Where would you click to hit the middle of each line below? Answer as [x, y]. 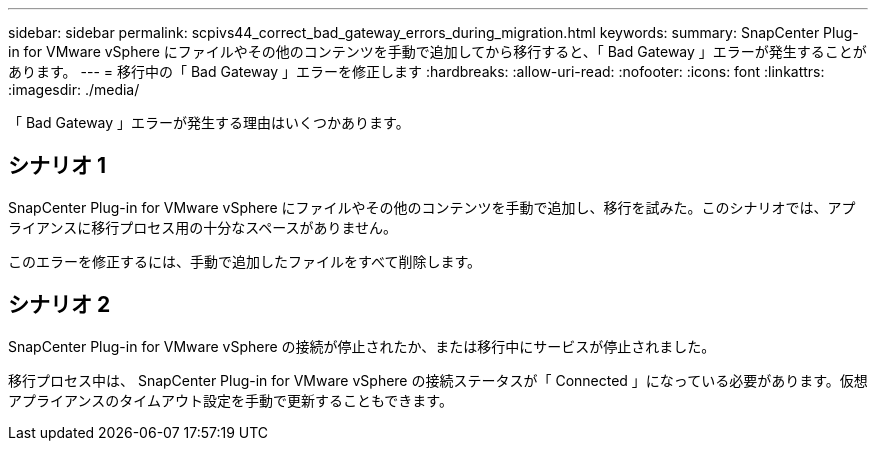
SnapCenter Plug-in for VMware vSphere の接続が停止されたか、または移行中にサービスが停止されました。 [362, 346]
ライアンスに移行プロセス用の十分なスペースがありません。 [203, 227]
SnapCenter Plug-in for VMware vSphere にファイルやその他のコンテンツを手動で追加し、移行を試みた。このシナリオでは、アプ [432, 207]
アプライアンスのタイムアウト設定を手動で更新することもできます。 [230, 400]
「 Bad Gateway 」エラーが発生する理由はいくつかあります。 [209, 122]
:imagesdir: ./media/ [74, 89]
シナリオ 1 [57, 166]
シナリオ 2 [59, 305]
